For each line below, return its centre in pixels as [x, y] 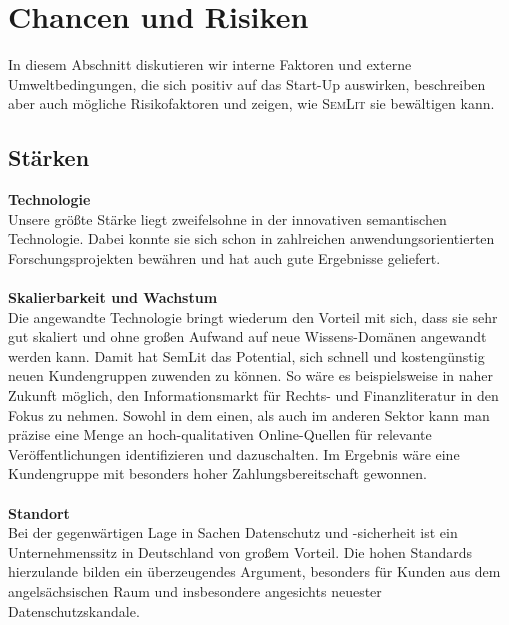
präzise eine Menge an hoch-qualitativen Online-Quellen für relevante [220, 434]
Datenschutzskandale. [74, 610]
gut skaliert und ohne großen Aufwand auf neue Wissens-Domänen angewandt [247, 336]
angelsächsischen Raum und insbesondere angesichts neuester [195, 590]
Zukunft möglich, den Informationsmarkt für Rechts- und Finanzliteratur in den [253, 395]
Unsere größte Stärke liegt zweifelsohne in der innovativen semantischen [227, 218]
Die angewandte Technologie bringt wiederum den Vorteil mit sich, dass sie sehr [253, 316]
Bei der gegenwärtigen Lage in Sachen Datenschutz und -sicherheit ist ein [233, 532]
